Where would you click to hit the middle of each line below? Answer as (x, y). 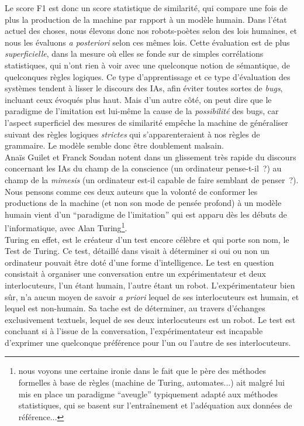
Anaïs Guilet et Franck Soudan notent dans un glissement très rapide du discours (151, 157)
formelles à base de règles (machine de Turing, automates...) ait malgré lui (151, 382)
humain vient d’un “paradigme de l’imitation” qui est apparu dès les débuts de (146, 214)
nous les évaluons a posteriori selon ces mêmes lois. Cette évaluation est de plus (147, 42)
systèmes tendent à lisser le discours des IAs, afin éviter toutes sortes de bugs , (144, 88)
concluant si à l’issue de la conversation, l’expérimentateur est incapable (134, 331)
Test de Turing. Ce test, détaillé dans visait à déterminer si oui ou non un (137, 251)
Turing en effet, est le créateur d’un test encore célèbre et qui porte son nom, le (147, 239)
